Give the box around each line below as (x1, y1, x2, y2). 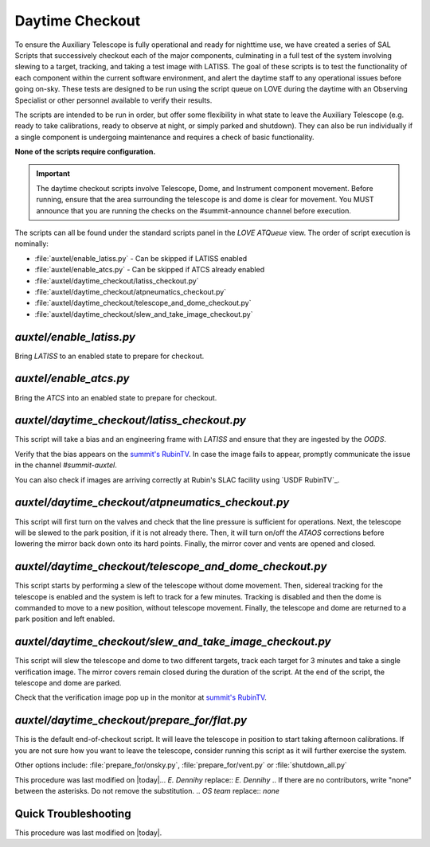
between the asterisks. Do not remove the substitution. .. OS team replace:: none (14, 786, 280, 795)
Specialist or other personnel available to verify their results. (14, 96, 213, 105)
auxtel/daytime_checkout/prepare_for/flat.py (14, 713, 247, 728)
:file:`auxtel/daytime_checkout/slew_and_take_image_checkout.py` (34, 309, 253, 318)
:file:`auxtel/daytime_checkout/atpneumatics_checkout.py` (34, 287, 227, 296)
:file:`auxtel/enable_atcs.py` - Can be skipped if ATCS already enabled (34, 265, 265, 275)
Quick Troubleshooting (14, 806, 131, 820)
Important (36, 169, 71, 178)
